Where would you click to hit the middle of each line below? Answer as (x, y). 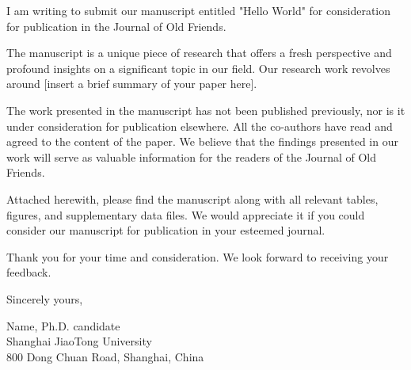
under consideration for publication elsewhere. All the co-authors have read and (200, 126)
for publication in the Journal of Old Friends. (116, 26)
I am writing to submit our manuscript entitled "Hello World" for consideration (199, 10)
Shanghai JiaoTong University (79, 341)
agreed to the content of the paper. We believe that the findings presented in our (202, 141)
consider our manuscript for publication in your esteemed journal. (166, 230)
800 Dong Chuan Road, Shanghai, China (105, 356)
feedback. (29, 272)
